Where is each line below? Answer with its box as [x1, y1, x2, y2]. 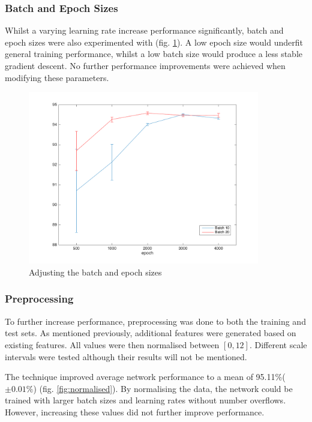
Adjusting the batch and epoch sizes [29, 265, 162, 278]
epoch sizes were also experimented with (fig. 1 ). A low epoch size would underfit [5, 35, 303, 48]
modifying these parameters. [5, 71, 109, 83]
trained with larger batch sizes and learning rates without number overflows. [5, 394, 286, 406]
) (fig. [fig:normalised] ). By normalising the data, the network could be [33, 382, 293, 394]
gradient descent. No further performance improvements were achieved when [5, 59, 286, 71]
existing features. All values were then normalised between [5, 338, 220, 351]
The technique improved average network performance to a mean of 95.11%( [5, 370, 286, 383]
